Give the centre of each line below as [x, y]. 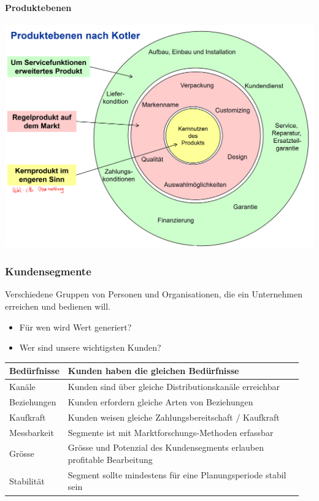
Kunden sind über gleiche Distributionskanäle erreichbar [174, 387]
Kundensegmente [48, 271]
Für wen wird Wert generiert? [75, 327]
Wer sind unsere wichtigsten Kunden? [90, 347]
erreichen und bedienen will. [58, 306]
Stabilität [27, 480]
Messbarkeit [32, 432]
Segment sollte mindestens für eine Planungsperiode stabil [177, 474]
